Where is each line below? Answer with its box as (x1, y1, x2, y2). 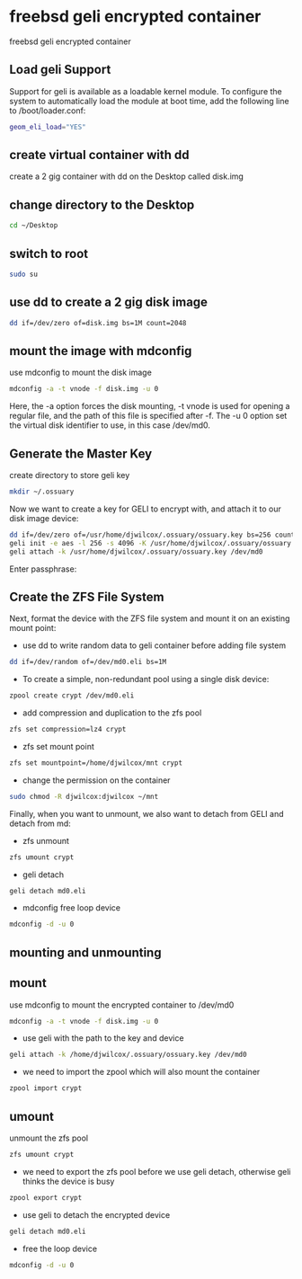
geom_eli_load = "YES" (9, 122, 87, 131)
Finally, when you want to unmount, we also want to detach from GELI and (9, 808, 284, 819)
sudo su (9, 270, 39, 279)
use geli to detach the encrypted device (22, 1209, 171, 1220)
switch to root (9, 245, 89, 262)
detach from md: (9, 818, 72, 829)
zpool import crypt (9, 1084, 83, 1093)
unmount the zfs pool (9, 1132, 88, 1143)
